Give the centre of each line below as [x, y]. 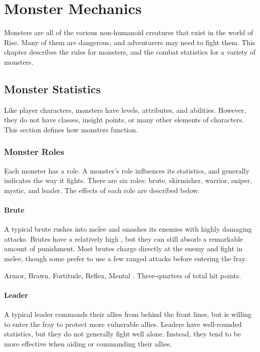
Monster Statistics [52, 89]
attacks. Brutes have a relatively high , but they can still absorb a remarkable [124, 238]
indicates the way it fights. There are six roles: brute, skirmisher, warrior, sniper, [128, 180]
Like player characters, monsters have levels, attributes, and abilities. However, [125, 110]
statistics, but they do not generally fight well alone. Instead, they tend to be [122, 334]
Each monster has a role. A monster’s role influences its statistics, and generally [127, 170]
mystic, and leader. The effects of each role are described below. [102, 190]
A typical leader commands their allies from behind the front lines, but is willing [128, 314]
